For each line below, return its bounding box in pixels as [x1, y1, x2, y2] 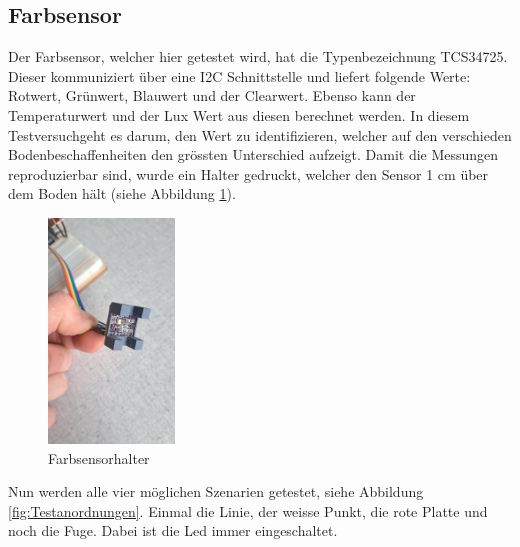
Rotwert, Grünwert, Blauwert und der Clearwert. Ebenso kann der [8, 85, 416, 106]
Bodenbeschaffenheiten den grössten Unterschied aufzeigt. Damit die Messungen [8, 144, 499, 165]
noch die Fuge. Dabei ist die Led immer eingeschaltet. [8, 520, 338, 541]
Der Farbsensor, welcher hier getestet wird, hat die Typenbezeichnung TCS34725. [8, 46, 508, 67]
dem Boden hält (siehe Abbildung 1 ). [8, 183, 236, 204]
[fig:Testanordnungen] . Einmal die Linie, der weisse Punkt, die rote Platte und [8, 500, 488, 521]
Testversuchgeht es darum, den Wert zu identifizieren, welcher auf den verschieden [8, 124, 512, 145]
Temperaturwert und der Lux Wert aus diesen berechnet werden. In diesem [8, 104, 470, 125]
